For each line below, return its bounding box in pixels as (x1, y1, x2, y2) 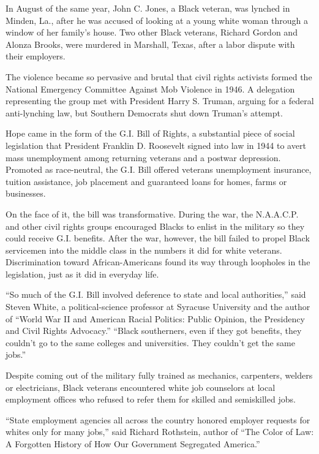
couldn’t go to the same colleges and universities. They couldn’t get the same (6, 336, 295, 349)
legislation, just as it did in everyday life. (6, 267, 159, 280)
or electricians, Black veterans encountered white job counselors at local (6, 380, 276, 393)
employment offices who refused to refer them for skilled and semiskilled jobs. (6, 393, 296, 406)
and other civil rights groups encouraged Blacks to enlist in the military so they (6, 219, 305, 232)
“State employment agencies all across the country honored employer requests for (6, 413, 310, 426)
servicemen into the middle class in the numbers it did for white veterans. (6, 243, 282, 256)
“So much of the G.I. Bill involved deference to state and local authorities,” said (6, 288, 306, 301)
